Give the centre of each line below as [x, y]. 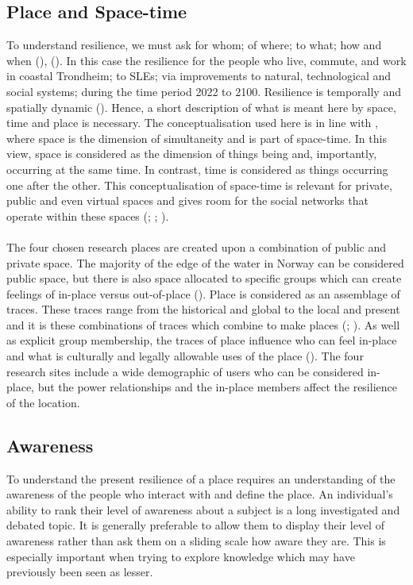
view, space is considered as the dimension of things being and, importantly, [192, 154]
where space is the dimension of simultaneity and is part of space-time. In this [197, 138]
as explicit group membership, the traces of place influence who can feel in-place [202, 340]
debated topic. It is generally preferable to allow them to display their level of [195, 525]
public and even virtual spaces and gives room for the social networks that [187, 200]
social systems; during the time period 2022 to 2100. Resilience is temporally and [204, 91]
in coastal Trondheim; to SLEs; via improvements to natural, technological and [199, 76]
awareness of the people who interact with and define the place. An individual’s [200, 494]
